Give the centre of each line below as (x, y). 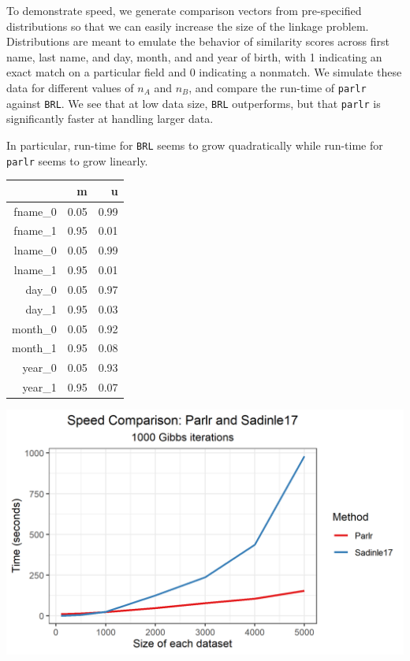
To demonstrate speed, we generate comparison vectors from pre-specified (184, 10)
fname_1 (35, 230)
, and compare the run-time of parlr (278, 87)
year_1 (39, 387)
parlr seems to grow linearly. (77, 160)
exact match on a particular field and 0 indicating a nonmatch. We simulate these (204, 72)
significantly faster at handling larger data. (110, 119)
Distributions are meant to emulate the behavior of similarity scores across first (198, 41)
